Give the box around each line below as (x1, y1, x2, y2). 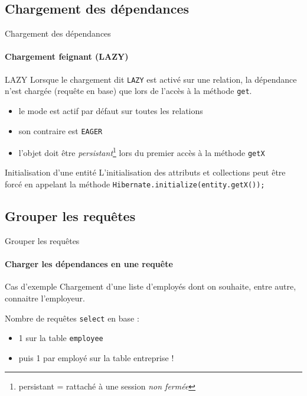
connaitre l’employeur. (5, 291, 85, 304)
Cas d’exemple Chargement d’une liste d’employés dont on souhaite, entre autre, (5, 280, 296, 293)
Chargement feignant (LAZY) (5, 50, 129, 63)
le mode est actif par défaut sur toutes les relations (18, 104, 203, 116)
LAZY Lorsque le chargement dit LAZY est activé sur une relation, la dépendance (5, 73, 297, 85)
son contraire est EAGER (18, 124, 103, 137)
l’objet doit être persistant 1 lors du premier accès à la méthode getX (18, 145, 265, 158)
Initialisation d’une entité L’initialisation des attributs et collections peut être (5, 166, 286, 178)
